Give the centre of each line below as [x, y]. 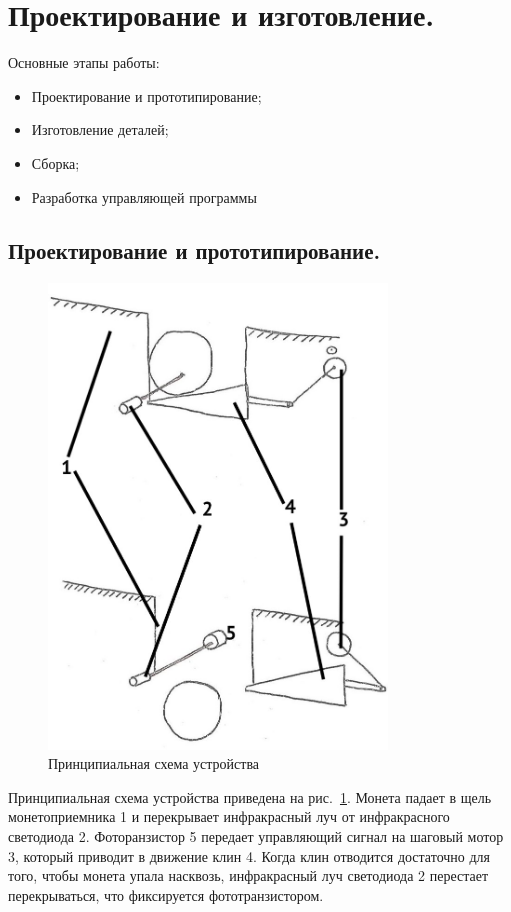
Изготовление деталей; [100, 129]
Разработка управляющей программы [144, 196]
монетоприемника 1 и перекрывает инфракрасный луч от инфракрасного [229, 816]
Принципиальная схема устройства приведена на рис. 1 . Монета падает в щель [250, 796]
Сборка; [55, 162]
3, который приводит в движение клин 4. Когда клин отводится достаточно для [249, 855]
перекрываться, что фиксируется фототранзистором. [166, 894]
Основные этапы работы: [84, 62]
